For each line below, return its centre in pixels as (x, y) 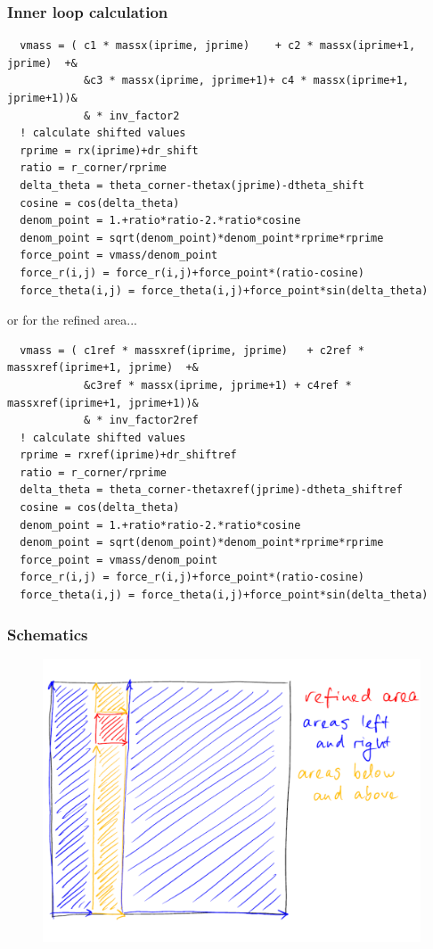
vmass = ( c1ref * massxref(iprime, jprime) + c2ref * (192, 350)
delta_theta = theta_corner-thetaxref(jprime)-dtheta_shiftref (211, 490)
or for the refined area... (73, 320)
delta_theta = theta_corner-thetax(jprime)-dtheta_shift (192, 185)
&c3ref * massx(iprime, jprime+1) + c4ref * (217, 385)
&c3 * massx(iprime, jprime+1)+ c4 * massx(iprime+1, (246, 81)
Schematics (48, 634)
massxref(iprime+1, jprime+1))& (103, 403)
